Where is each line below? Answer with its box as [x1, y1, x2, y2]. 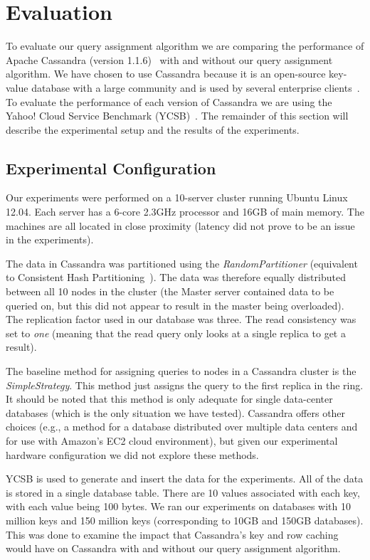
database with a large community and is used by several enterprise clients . [31, 80, 360, 95]
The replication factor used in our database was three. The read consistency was [6, 312, 356, 327]
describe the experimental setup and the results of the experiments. [6, 122, 300, 137]
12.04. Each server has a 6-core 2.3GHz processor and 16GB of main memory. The [6, 204, 364, 219]
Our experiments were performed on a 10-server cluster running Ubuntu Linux [6, 190, 348, 205]
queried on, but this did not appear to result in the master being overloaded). [6, 297, 344, 312]
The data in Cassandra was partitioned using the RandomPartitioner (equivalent [6, 255, 358, 270]
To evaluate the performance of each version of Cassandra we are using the [6, 94, 332, 109]
